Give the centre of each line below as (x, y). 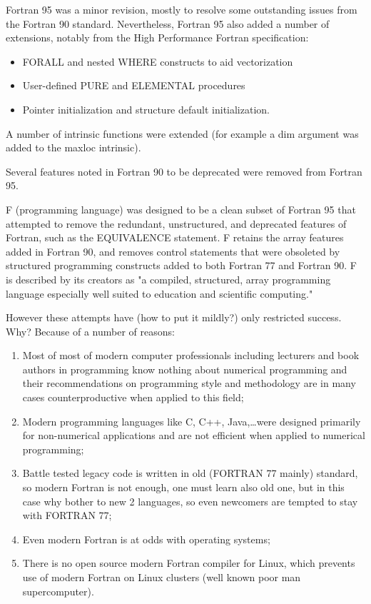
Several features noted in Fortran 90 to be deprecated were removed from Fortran (184, 171)
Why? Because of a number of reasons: (90, 331)
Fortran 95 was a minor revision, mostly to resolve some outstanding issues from (182, 9)
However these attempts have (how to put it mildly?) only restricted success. (174, 317)
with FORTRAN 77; (67, 515)
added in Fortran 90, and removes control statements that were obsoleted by (173, 251)
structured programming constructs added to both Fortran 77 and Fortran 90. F (182, 265)
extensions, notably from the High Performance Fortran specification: (157, 37)
